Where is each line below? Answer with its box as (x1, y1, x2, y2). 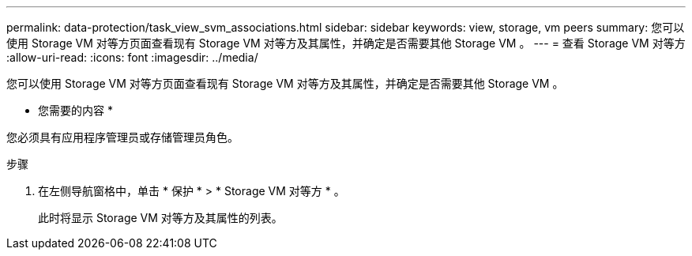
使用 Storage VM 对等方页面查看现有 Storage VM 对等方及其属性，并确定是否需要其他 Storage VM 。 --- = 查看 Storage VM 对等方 (6, 36, 686, 50)
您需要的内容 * (38, 104, 113, 117)
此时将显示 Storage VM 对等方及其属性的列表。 (38, 211, 283, 224)
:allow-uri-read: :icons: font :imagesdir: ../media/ (6, 51, 258, 64)
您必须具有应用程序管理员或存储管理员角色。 (6, 130, 239, 144)
